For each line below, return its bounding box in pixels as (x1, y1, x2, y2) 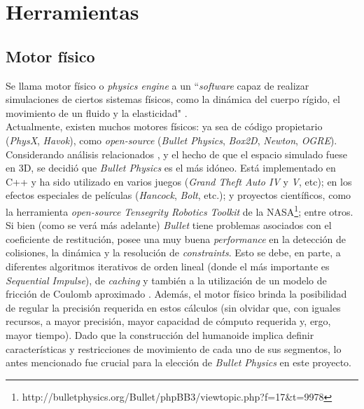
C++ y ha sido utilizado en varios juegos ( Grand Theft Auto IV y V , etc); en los (6, 174, 352, 188)
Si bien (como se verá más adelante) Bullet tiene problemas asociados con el (6, 218, 332, 233)
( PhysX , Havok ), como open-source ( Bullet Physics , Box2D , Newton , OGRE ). (6, 132, 337, 147)
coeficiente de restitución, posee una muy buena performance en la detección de (6, 231, 346, 246)
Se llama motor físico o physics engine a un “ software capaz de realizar (6, 78, 309, 92)
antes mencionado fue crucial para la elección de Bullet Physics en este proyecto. (6, 355, 351, 370)
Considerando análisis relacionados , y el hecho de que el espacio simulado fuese (6, 146, 347, 161)
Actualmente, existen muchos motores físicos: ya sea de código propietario (6, 119, 323, 134)
